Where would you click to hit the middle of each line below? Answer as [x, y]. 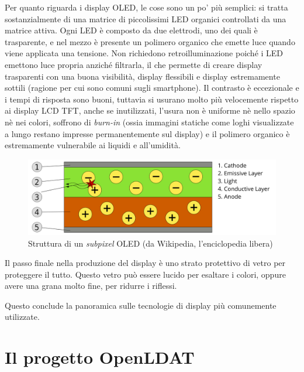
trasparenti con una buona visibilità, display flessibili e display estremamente [142, 76]
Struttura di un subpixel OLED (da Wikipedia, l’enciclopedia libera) [151, 243]
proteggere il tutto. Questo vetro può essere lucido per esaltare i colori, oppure [145, 274]
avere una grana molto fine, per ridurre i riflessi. [91, 286]
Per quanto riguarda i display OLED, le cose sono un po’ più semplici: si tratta [146, 7]
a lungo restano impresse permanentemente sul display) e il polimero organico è [147, 133]
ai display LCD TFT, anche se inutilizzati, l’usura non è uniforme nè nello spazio [150, 110]
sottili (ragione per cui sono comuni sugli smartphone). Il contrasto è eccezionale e [152, 88]
